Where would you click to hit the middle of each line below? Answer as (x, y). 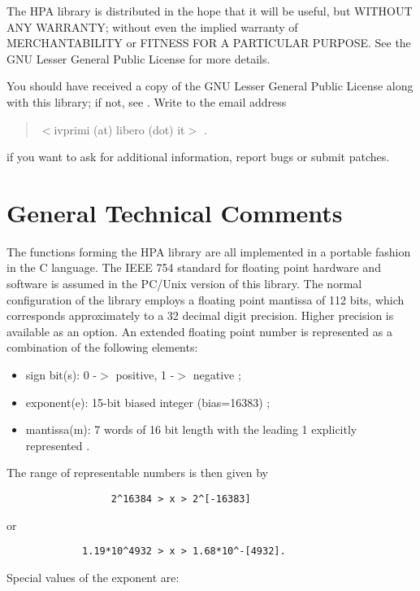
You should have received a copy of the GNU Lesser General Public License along (210, 86)
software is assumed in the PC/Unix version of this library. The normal (184, 284)
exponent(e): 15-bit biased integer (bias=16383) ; (148, 402)
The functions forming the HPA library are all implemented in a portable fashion (209, 251)
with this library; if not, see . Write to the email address (147, 101)
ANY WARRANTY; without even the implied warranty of (152, 26)
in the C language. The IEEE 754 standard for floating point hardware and (194, 267)
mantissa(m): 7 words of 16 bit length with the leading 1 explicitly (191, 429)
